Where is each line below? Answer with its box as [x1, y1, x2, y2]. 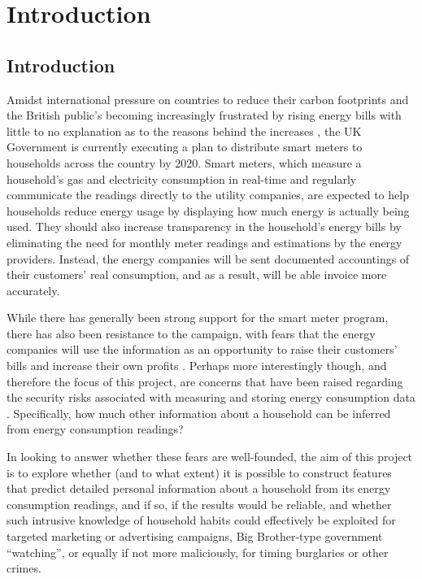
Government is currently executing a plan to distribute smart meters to [7, 138, 363, 155]
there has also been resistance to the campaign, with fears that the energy [7, 324, 376, 342]
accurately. [7, 281, 60, 298]
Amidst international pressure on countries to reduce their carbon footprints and [7, 90, 409, 107]
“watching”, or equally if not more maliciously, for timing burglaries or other [7, 543, 389, 560]
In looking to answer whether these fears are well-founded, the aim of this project [7, 448, 413, 465]
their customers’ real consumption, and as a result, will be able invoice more [7, 266, 387, 283]
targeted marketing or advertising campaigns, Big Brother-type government [7, 528, 383, 545]
